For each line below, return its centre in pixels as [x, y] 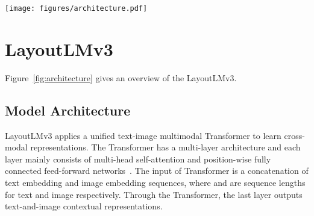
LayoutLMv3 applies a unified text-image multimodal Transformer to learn [143, 135]
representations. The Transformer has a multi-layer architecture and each [165, 147]
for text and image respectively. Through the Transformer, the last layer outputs [154, 194]
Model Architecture [68, 110]
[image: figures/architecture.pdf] [76, 8]
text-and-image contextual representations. [84, 206]
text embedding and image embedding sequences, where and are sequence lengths [155, 182]
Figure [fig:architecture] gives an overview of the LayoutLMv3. [121, 77]
